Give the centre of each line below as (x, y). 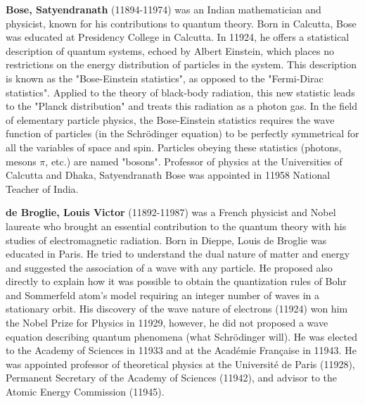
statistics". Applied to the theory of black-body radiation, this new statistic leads (180, 92)
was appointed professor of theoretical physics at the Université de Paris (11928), (180, 364)
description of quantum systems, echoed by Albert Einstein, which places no (170, 50)
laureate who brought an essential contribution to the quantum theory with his (176, 226)
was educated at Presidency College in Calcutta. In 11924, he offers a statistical (178, 37)
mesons (21, 161)
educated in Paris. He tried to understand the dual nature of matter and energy (178, 254)
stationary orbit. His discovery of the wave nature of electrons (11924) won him (177, 309)
